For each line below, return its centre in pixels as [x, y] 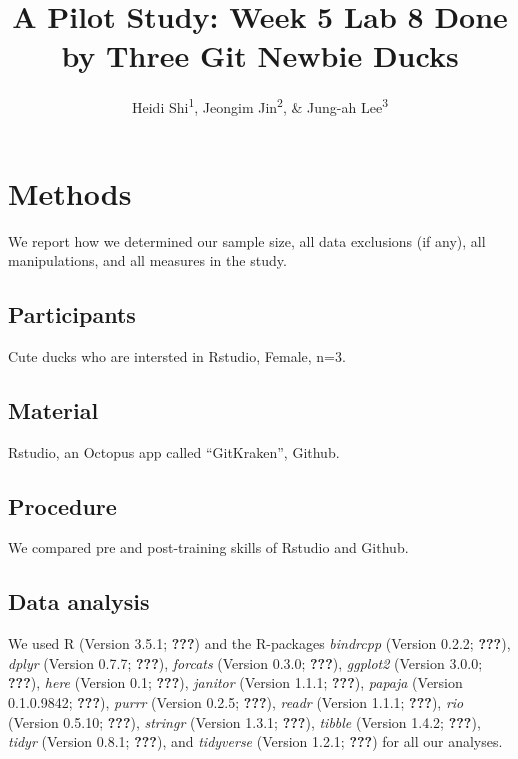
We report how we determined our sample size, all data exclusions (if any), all [247, 240]
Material [53, 409]
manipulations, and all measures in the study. [147, 260]
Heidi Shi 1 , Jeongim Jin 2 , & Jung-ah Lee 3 [260, 105]
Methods [70, 192]
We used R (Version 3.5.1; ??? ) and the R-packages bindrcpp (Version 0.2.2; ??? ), [259, 643]
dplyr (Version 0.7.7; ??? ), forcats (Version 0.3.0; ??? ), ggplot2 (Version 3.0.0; [245, 662]
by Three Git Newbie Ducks [260, 55]
